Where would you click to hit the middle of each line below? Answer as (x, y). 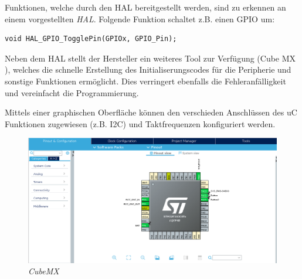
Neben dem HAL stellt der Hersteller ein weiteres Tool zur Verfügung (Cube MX (150, 58)
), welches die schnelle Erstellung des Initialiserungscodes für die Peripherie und (148, 69)
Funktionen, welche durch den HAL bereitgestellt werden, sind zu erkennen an (145, 7)
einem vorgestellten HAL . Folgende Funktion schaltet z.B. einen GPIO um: (140, 18)
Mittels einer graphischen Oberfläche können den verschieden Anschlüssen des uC (151, 112)
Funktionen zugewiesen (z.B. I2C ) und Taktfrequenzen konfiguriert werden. (140, 123)
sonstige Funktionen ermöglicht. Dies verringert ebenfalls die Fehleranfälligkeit (145, 81)
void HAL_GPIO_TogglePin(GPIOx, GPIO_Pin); (91, 39)
